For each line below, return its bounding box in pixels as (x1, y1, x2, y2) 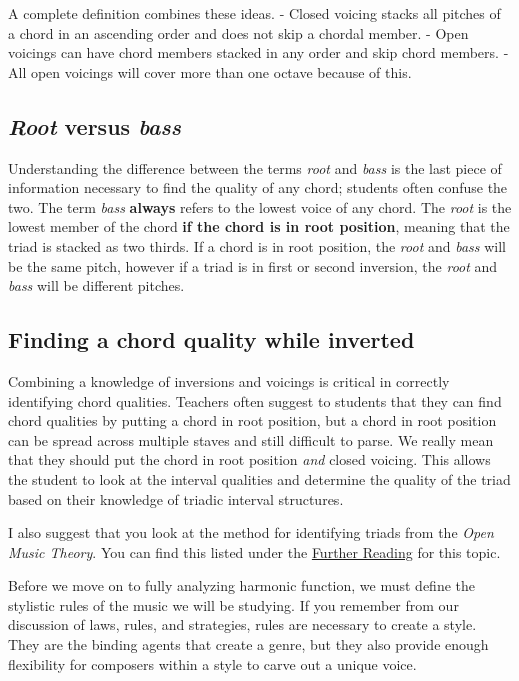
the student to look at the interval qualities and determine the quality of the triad (8, 468, 511, 489)
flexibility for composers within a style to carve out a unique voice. (8, 653, 417, 674)
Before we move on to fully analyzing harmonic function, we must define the (8, 575, 475, 596)
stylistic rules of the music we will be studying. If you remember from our (8, 594, 459, 615)
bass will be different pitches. (8, 275, 185, 296)
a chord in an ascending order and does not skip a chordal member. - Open (8, 22, 469, 43)
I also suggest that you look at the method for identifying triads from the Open (8, 522, 494, 543)
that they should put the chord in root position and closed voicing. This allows (8, 449, 491, 470)
